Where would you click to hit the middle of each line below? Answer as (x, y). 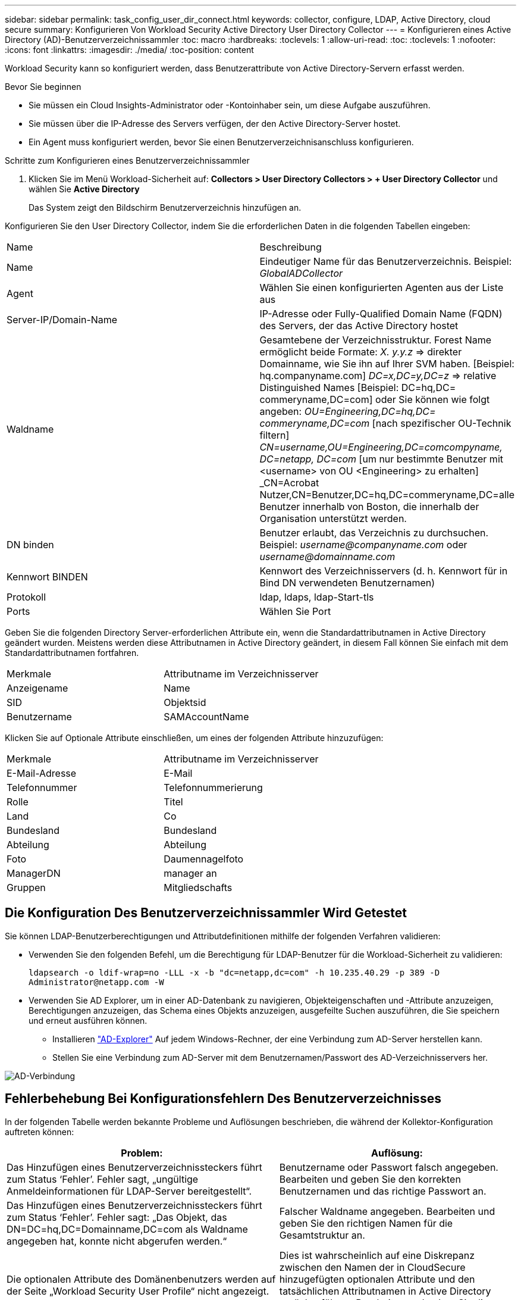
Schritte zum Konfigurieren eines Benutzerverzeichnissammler (127, 160)
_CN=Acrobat (289, 483)
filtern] (274, 435)
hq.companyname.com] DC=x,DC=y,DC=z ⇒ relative (378, 376)
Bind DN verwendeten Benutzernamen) (347, 583)
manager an (190, 873)
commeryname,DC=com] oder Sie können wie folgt (375, 399)
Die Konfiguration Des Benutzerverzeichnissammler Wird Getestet (206, 913)
